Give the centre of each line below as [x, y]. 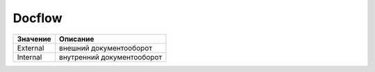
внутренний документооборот [111, 57]
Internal [30, 57]
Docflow [37, 18]
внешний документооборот [106, 48]
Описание [77, 39]
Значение [34, 39]
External [31, 48]
